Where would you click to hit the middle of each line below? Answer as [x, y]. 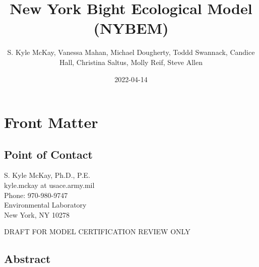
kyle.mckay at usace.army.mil [49, 185]
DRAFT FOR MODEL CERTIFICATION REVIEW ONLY [97, 231]
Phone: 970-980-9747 [36, 195]
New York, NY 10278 [37, 214]
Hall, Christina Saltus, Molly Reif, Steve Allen [131, 62]
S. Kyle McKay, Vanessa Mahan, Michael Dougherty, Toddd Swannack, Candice [131, 52]
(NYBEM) [131, 28]
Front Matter [51, 122]
